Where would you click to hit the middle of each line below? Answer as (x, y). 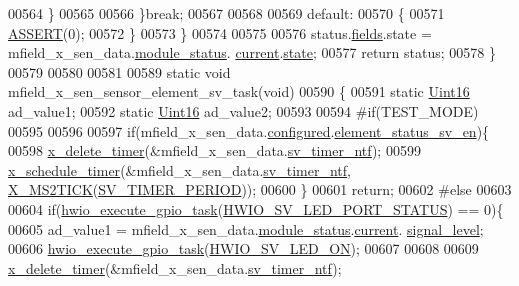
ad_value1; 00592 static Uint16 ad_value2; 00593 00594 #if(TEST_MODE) (243, 110)
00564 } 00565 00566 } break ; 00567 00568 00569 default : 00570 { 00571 (226, 13)
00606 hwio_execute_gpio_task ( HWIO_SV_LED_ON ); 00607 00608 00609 (243, 248)
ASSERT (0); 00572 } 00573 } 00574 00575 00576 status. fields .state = (220, 32)
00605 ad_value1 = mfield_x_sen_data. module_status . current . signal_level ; (246, 228)
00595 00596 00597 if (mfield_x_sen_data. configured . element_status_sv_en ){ (249, 130)
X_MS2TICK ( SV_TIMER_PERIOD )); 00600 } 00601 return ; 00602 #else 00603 (260, 189)
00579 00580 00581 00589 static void (119, 71)
